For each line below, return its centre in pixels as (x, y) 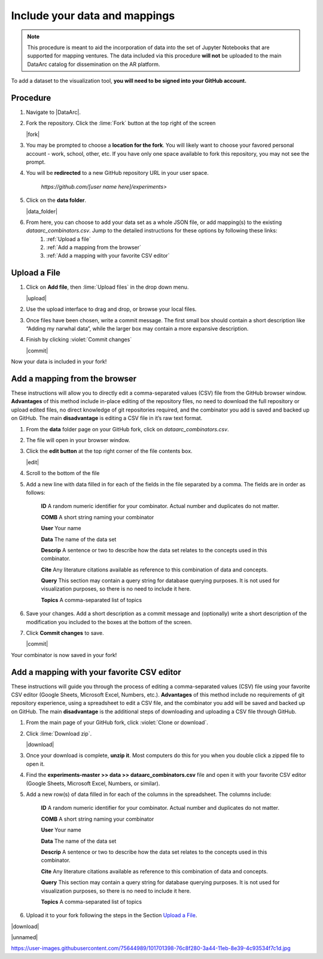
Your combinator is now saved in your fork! (64, 655)
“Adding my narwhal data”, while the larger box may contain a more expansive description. (137, 328)
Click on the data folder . (56, 200)
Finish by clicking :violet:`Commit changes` (79, 340)
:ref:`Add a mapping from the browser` (94, 247)
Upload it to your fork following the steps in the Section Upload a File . (112, 915)
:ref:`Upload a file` (68, 239)
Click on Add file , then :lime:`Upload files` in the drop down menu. (107, 287)
